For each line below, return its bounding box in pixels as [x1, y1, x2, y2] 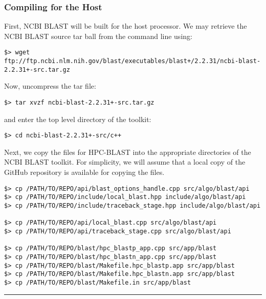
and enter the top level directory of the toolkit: [4, 113, 151, 124]
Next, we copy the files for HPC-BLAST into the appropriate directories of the [4, 146, 251, 157]
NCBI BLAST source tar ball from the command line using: [4, 30, 192, 41]
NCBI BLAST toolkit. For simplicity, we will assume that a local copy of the [4, 156, 246, 167]
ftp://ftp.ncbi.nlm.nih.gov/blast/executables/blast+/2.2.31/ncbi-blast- [4, 57, 261, 65]
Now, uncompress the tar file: [4, 81, 96, 91]
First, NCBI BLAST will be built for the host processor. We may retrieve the [4, 21, 247, 31]
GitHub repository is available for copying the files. [4, 167, 165, 177]
